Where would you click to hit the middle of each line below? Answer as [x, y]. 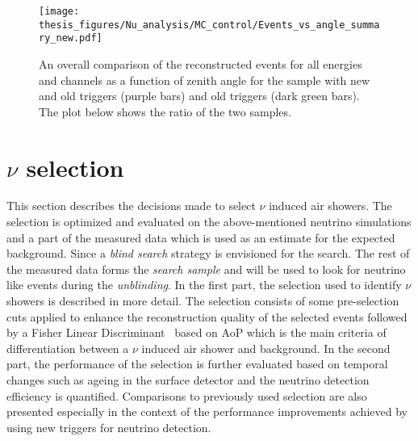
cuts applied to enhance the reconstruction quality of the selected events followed [207, 316]
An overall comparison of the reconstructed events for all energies [201, 63]
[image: [59, 11]
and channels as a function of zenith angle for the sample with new [205, 80]
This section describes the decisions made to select [131, 206]
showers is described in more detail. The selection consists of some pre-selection [203, 301]
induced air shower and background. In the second [266, 348]
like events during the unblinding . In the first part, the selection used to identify [204, 285]
